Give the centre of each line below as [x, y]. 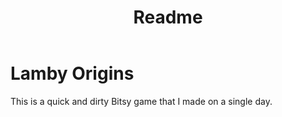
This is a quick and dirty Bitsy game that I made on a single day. [141, 101]
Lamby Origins [72, 73]
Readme [168, 17]
